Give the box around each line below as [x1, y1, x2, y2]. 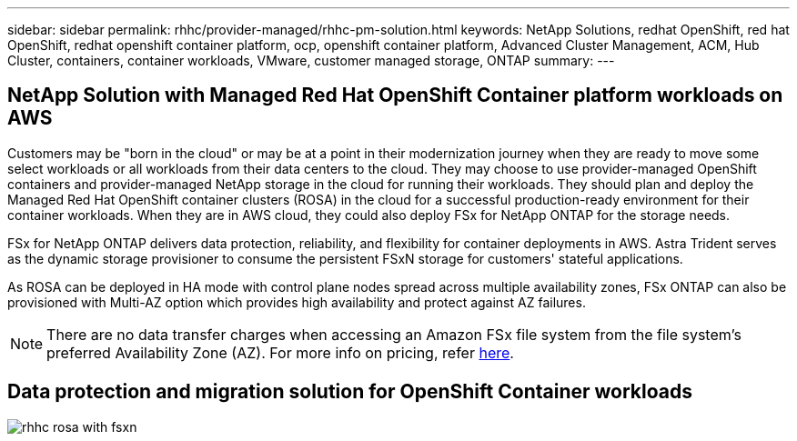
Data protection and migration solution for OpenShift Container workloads [7, 380, 692, 404]
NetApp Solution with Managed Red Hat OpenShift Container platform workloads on [7, 84, 783, 107]
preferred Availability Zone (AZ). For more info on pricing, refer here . [46, 343, 514, 362]
